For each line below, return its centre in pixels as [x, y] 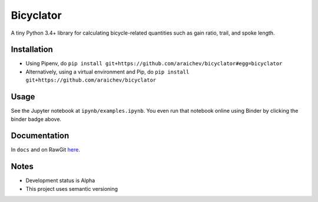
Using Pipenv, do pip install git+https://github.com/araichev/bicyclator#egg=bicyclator [154, 63]
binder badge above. [36, 119]
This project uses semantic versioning [72, 188]
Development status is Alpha [60, 181]
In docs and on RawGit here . [46, 150]
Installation [32, 50]
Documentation [40, 136]
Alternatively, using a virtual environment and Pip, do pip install [107, 72]
